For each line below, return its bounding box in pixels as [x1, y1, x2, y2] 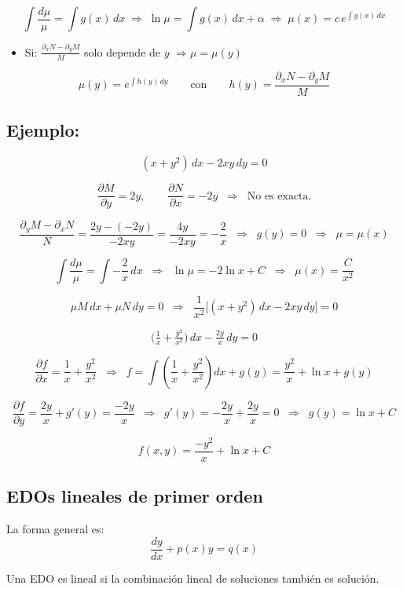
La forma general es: [6, 521, 104, 537]
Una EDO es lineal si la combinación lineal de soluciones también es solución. [6, 569, 379, 586]
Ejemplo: [6, 118, 80, 142]
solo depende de [84, 43, 161, 60]
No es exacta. [247, 190, 312, 202]
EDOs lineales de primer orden [6, 484, 263, 508]
